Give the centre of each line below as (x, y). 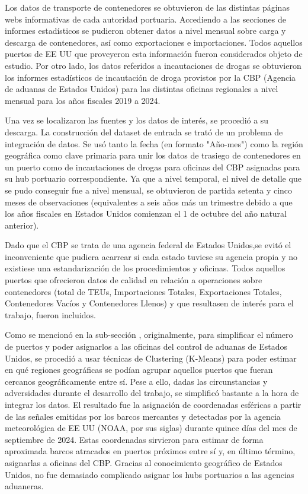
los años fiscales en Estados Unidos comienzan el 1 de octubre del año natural (146, 213)
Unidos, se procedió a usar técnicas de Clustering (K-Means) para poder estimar (151, 358)
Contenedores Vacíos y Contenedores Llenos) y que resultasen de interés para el (149, 303)
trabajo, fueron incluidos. (50, 314)
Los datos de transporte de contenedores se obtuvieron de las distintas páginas (147, 7)
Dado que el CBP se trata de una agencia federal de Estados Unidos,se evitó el (148, 245)
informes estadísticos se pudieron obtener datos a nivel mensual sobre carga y (145, 31)
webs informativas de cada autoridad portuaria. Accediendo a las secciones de (145, 19)
